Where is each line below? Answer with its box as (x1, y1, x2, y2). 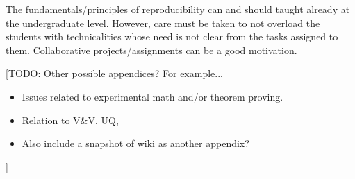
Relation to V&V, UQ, (22, 112, 119, 127)
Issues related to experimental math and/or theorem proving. (22, 89, 283, 103)
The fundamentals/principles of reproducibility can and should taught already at (6, 2, 350, 16)
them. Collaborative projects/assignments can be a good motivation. (6, 42, 297, 57)
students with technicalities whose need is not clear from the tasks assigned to (6, 29, 338, 44)
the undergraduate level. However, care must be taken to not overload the (6, 15, 320, 30)
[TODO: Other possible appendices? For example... (6, 66, 223, 80)
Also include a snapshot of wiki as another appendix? (22, 136, 249, 151)
